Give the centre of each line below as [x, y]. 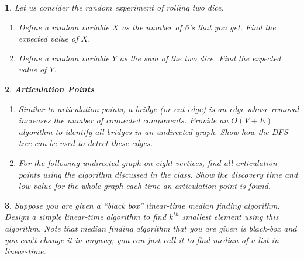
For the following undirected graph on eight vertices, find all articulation [148, 162]
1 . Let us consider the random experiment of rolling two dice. [114, 7]
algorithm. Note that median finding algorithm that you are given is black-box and [151, 228]
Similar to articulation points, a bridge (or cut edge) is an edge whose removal [159, 108]
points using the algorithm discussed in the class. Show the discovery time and [158, 174]
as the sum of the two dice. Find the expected [200, 58]
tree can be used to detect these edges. [85, 143]
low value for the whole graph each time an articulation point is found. [145, 186]
